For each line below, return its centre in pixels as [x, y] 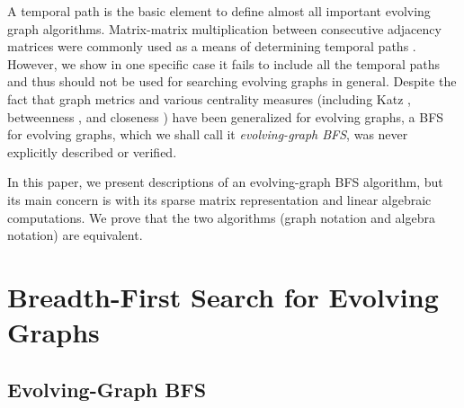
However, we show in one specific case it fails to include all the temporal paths [224, 63]
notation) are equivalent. [75, 235]
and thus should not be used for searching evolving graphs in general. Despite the [232, 81]
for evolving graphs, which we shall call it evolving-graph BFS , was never [208, 134]
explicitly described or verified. [92, 151]
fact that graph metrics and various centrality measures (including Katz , [209, 98]
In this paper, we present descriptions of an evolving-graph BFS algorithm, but [225, 182]
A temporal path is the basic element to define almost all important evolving [219, 11]
